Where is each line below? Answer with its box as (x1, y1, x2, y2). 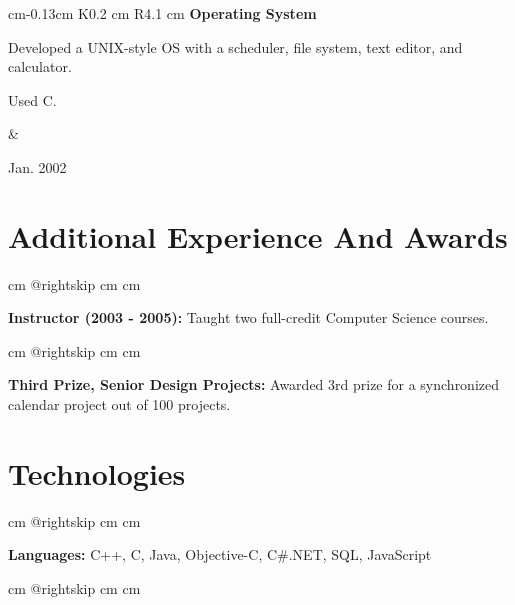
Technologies (8, 452, 186, 493)
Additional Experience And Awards (8, 215, 508, 256)
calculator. (8, 56, 72, 77)
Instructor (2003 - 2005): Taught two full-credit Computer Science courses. (8, 307, 489, 328)
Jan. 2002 (8, 156, 67, 177)
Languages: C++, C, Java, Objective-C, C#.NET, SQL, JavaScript (8, 544, 432, 565)
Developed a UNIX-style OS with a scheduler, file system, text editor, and (8, 36, 463, 57)
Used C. (8, 89, 57, 110)
